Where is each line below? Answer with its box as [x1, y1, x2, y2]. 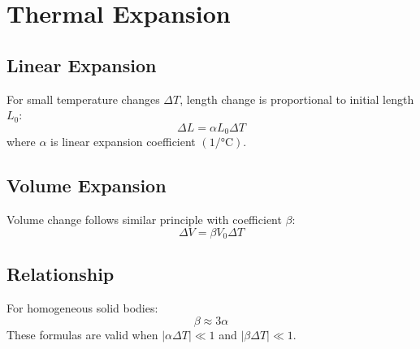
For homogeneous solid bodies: [6, 299, 158, 317]
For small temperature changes [6, 90, 160, 107]
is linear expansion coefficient [50, 133, 196, 150]
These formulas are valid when [6, 325, 158, 343]
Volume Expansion [6, 173, 167, 198]
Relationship [6, 261, 115, 287]
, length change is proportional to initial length [180, 90, 414, 107]
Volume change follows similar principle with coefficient [6, 211, 282, 228]
